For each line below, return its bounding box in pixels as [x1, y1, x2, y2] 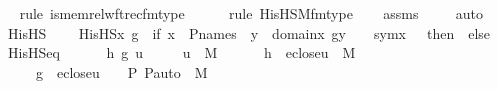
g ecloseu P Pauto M [35, 61, 208, 82]
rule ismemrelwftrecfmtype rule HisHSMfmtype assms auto [19, 3, 483, 23]
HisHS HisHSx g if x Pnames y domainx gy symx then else [7, 22, 491, 43]
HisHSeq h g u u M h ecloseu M [7, 42, 356, 63]
